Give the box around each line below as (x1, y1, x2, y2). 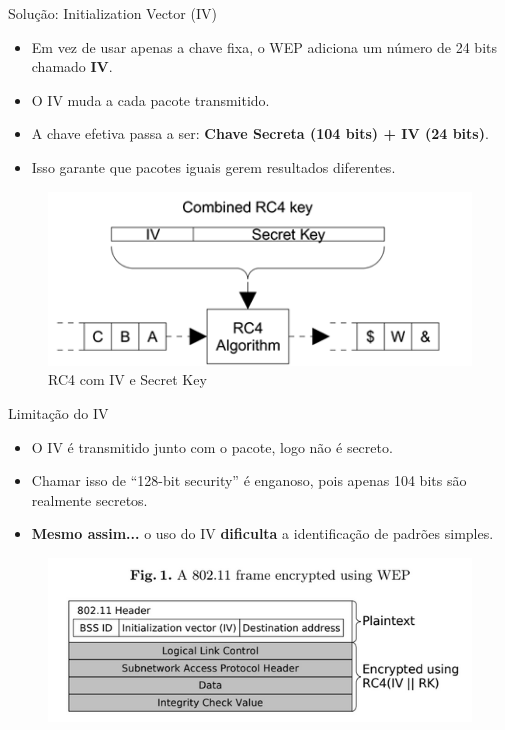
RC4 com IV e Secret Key (48, 369, 207, 390)
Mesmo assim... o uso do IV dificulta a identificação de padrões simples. (31, 523, 494, 544)
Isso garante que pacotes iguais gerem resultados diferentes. (31, 156, 396, 177)
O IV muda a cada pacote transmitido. (31, 89, 270, 110)
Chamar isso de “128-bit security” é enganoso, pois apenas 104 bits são (31, 470, 467, 491)
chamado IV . (31, 56, 113, 77)
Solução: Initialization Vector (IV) (8, 3, 217, 23)
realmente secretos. (31, 489, 148, 510)
